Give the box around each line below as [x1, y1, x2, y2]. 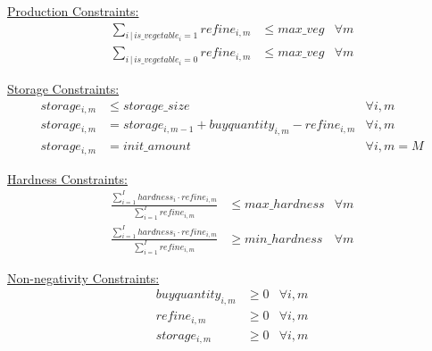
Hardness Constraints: [7, 169, 128, 188]
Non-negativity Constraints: [7, 268, 160, 287]
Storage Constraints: [7, 79, 120, 98]
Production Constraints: [7, 2, 139, 20]
